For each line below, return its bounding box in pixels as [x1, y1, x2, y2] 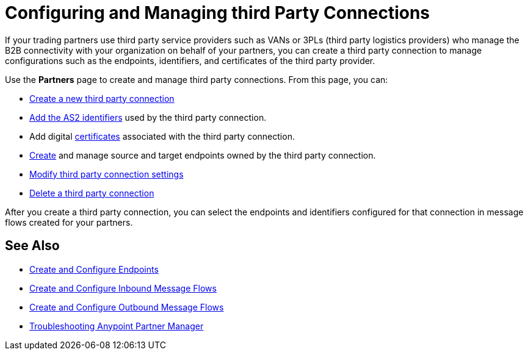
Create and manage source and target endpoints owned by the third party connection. [29, 149, 376, 160]
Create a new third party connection [29, 93, 175, 104]
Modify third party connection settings [29, 168, 184, 179]
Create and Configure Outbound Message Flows [29, 301, 224, 312]
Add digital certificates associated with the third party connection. [29, 131, 295, 142]
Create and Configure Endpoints [29, 264, 159, 274]
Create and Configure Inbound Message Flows [29, 282, 217, 293]
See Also [5, 238, 60, 254]
